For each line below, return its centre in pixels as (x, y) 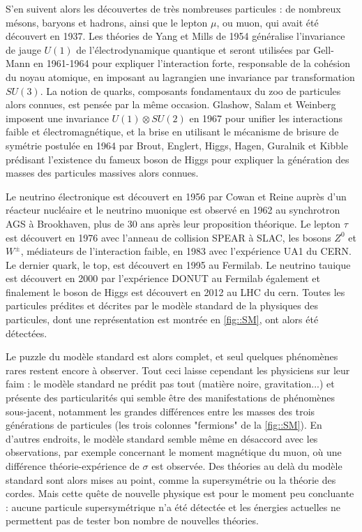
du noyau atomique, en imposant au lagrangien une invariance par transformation (180, 76)
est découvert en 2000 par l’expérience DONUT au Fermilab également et (163, 278)
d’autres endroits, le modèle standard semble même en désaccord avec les (162, 438)
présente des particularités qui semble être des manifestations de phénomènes (171, 398)
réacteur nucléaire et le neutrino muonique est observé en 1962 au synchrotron (173, 210)
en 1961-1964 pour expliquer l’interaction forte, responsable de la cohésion (192, 63)
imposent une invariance (57, 118)
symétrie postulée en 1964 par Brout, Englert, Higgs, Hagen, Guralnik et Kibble (177, 145)
